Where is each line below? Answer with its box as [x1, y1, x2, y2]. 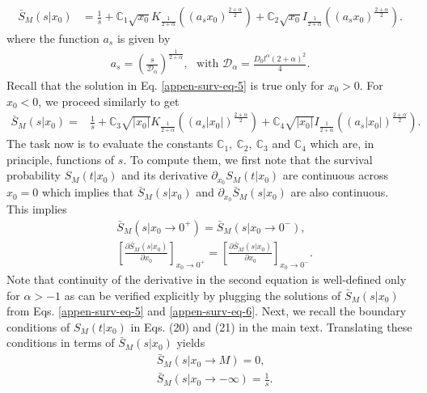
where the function [6, 30, 99, 47]
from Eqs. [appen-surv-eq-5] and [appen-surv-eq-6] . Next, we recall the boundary [6, 302, 407, 319]
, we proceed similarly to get [38, 92, 180, 109]
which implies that [42, 184, 134, 201]
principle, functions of [6, 150, 115, 167]
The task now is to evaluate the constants [6, 135, 213, 152]
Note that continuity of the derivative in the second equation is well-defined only [6, 271, 407, 287]
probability [6, 167, 61, 184]
